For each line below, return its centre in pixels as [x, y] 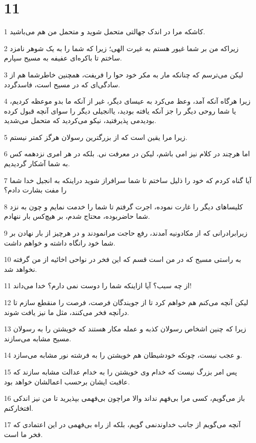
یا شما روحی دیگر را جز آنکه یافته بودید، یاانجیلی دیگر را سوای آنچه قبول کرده [120, 110]
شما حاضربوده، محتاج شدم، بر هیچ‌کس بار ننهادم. [77, 216]
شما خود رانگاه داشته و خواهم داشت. [60, 242]
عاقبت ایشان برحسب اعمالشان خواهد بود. [67, 381]
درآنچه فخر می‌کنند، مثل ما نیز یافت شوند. [67, 312]
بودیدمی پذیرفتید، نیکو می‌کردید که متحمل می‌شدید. [80, 120]
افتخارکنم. [19, 408]
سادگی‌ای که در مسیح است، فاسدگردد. [62, 84]
